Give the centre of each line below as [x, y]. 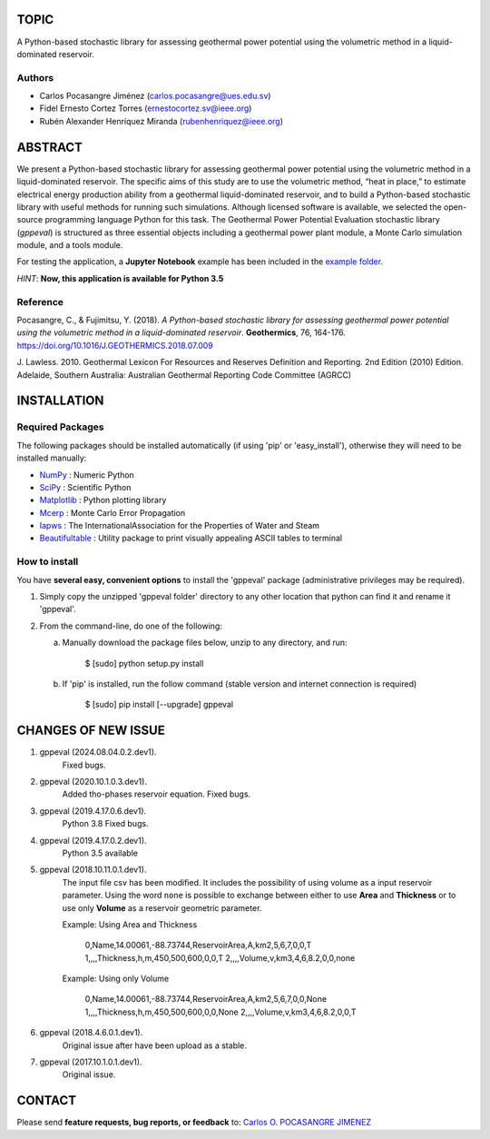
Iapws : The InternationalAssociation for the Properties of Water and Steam [180, 526]
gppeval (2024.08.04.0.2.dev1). [98, 752]
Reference [40, 302]
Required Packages [60, 427]
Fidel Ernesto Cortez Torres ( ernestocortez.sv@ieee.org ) [146, 108]
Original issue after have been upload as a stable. [154, 1045]
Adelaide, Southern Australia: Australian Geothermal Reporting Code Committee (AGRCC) [184, 375]
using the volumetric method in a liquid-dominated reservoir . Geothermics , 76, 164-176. [181, 332]
